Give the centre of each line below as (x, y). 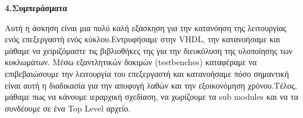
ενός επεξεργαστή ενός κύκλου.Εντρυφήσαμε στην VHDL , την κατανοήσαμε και (143, 39)
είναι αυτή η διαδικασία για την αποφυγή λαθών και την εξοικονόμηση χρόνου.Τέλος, (151, 85)
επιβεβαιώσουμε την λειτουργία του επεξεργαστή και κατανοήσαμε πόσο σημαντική (147, 73)
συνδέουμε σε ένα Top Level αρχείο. (68, 108)
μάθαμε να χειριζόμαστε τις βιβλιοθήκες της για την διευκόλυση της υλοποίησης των (149, 50)
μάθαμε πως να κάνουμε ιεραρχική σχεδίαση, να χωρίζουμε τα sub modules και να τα (151, 97)
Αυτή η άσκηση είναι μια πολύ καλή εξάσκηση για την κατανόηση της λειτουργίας (146, 27)
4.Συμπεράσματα (36, 8)
